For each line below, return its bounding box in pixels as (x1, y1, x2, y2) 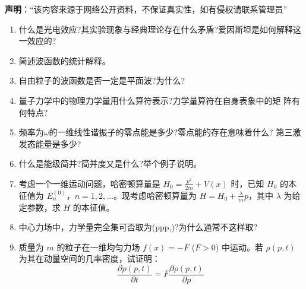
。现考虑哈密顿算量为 (113, 189, 197, 201)
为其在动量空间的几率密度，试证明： (18, 252, 160, 265)
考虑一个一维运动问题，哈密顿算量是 (18, 177, 160, 189)
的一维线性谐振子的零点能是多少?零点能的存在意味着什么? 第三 (49, 126, 293, 138)
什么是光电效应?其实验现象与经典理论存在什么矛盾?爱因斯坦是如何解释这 (18, 23, 302, 35)
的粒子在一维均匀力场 (56, 240, 140, 253)
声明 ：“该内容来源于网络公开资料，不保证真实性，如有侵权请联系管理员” (5, 3, 288, 15)
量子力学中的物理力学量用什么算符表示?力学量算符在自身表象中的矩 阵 (18, 94, 292, 106)
